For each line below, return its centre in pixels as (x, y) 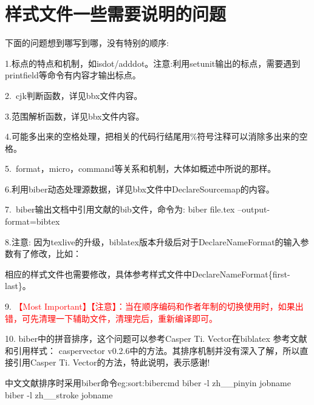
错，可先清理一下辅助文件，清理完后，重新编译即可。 (111, 318)
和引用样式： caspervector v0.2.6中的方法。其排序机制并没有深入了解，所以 (152, 350)
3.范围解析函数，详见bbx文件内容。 (75, 116)
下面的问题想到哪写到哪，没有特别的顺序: (87, 43)
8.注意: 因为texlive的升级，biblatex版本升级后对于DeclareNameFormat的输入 (153, 241)
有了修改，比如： (47, 254)
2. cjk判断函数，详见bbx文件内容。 (74, 95)
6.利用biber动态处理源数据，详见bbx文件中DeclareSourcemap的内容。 (140, 189)
